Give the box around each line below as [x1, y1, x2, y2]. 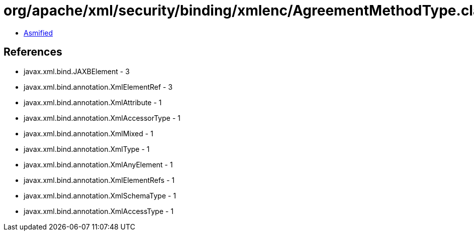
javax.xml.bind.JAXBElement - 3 [24, 67, 130, 76]
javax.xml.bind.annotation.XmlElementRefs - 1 [24, 175, 175, 184]
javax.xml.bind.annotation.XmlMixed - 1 [24, 129, 153, 138]
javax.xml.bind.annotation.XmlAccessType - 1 [24, 206, 174, 215]
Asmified [24, 28, 53, 37]
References [4, 46, 62, 59]
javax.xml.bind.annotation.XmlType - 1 [24, 144, 150, 153]
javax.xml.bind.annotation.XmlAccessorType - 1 [24, 113, 180, 122]
